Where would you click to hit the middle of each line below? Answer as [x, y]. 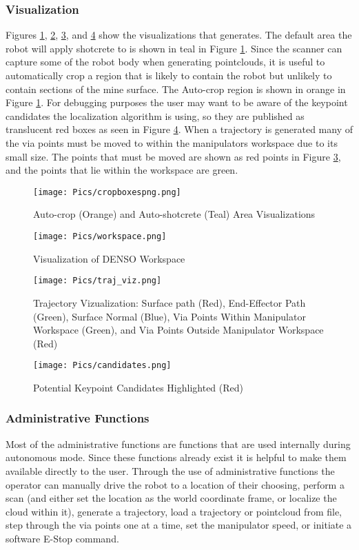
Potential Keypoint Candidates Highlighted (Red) [139, 387]
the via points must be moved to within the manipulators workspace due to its [172, 142]
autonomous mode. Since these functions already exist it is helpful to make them [176, 457]
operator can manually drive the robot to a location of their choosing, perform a [175, 484]
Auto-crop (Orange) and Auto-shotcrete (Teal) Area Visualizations [174, 214]
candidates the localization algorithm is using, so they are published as [155, 115]
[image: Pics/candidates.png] [102, 366]
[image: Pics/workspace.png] [100, 236]
